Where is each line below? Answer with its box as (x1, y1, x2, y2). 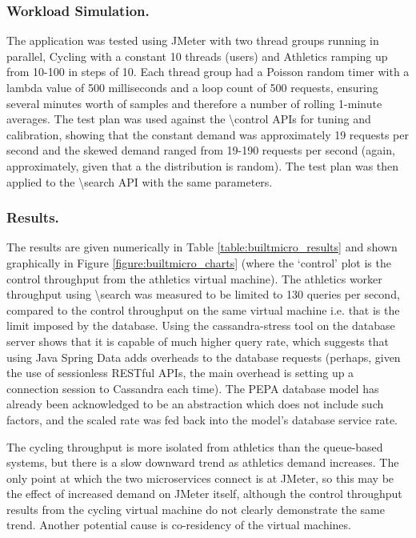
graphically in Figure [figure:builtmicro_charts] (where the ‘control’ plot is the (6, 254, 391, 271)
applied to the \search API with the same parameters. (6, 173, 273, 190)
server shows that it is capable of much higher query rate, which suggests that (6, 332, 389, 349)
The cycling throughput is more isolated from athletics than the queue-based (6, 438, 383, 455)
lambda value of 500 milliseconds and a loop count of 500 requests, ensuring (6, 79, 378, 95)
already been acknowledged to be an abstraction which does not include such (6, 395, 384, 412)
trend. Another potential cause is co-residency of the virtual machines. (6, 516, 351, 533)
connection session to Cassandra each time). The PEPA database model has (6, 379, 379, 396)
